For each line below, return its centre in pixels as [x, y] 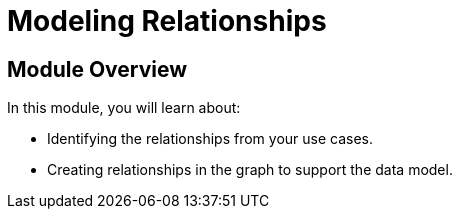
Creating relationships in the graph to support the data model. [250, 170]
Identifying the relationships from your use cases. [210, 139]
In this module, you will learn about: [124, 108]
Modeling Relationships [167, 21]
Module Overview [97, 69]
